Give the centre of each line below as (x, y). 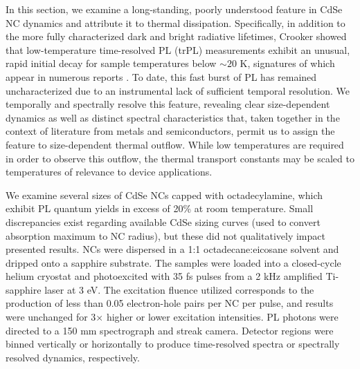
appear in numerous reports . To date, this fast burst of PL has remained (161, 76)
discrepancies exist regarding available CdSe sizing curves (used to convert (163, 221)
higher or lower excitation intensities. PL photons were (222, 317)
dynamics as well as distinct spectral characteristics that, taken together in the (173, 117)
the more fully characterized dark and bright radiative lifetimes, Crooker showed (176, 36)
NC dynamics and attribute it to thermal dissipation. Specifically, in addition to (175, 22)
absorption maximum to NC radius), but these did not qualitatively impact (165, 235)
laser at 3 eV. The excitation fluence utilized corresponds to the (179, 289)
